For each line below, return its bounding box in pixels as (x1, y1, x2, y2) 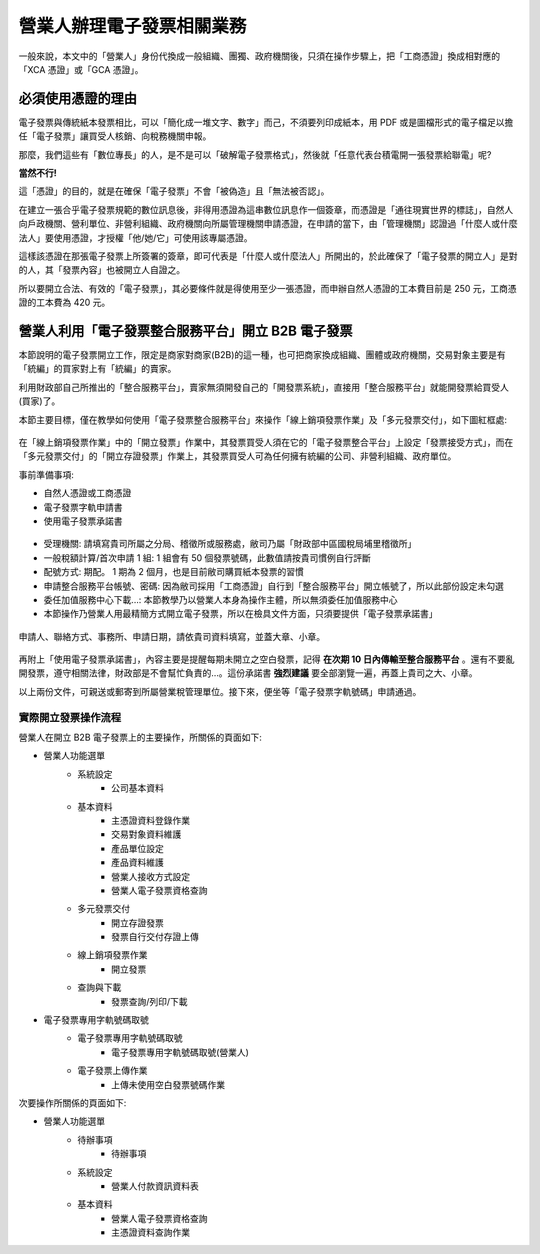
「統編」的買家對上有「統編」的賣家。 (18, 363, 177, 375)
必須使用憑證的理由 (18, 90, 137, 107)
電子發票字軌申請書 (43, 501, 123, 513)
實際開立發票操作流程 (18, 710, 122, 724)
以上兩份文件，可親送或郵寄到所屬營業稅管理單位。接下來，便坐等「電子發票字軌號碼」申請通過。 (18, 685, 422, 697)
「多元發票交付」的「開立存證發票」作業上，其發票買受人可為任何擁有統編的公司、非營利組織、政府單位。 (18, 450, 457, 462)
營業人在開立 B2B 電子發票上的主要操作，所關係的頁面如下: (18, 731, 262, 743)
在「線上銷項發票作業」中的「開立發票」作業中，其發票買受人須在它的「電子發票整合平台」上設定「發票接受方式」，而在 (18, 436, 514, 448)
